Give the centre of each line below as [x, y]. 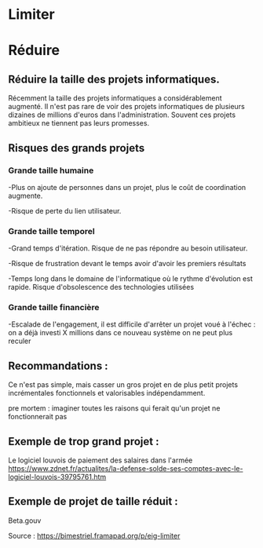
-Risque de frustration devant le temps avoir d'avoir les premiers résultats [127, 264]
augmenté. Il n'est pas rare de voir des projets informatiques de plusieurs [126, 107]
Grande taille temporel [52, 231]
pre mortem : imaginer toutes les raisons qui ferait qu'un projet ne [114, 408]
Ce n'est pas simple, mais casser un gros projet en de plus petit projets [123, 385]
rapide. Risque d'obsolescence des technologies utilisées [101, 287]
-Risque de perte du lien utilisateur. [65, 210]
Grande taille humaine [51, 170]
